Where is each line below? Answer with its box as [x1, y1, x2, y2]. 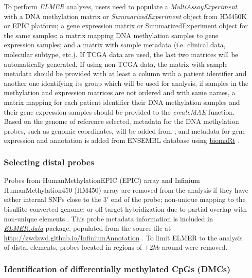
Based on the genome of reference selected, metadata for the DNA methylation [4, 116, 239, 126]
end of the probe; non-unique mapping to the [111, 194, 246, 204]
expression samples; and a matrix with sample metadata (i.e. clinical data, [4, 40, 226, 50]
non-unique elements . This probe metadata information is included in [4, 213, 213, 223]
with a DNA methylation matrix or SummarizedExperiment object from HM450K [4, 11, 247, 21]
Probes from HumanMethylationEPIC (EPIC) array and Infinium [4, 175, 200, 185]
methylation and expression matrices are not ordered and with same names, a [4, 87, 235, 98]
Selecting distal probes [4, 156, 94, 168]
